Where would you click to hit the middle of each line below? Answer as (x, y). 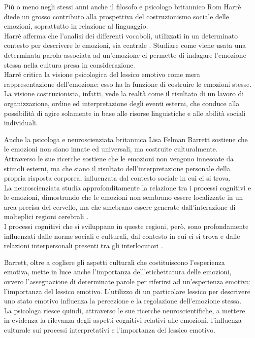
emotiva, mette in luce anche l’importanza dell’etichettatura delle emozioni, (118, 272)
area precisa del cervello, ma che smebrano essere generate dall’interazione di (120, 207)
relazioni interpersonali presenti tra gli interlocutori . (83, 245)
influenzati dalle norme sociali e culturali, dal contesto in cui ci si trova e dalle (122, 236)
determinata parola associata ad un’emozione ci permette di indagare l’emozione (125, 55)
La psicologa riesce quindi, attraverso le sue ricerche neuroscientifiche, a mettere (125, 310)
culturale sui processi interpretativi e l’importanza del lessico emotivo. (110, 330)
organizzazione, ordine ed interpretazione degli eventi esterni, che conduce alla (122, 103)
